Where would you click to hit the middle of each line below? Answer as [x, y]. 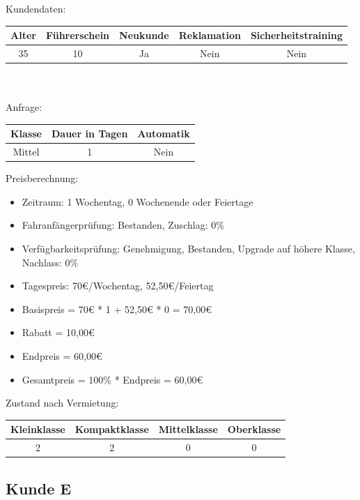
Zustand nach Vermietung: [62, 403]
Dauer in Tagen [90, 134]
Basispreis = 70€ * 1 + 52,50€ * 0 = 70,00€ [117, 309]
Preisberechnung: [42, 178]
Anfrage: [24, 107]
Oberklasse [254, 429]
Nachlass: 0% [50, 262]
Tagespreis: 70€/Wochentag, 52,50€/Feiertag [118, 286]
